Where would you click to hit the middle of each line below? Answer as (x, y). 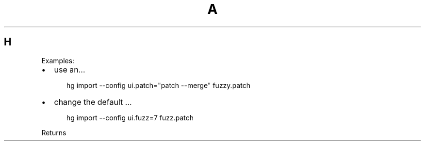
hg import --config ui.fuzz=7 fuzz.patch (130, 117)
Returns (54, 132)
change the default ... (93, 102)
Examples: (58, 60)
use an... (70, 69)
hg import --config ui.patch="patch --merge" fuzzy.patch (158, 85)
